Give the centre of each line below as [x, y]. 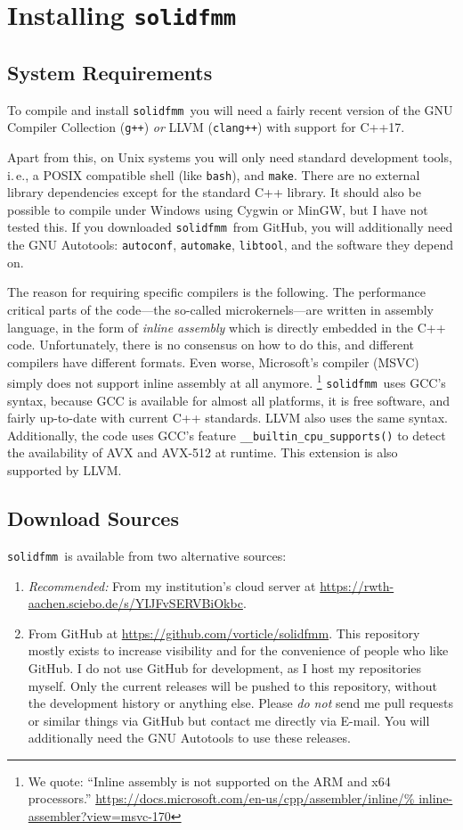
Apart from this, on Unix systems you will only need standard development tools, [230, 157]
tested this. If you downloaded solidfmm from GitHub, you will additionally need [230, 227]
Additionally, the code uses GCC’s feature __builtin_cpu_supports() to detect [227, 435]
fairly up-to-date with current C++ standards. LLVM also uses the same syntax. [227, 418]
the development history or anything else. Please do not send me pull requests [241, 703]
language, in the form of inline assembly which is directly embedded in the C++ [227, 327]
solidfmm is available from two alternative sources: [147, 555]
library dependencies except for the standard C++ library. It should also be [214, 192]
